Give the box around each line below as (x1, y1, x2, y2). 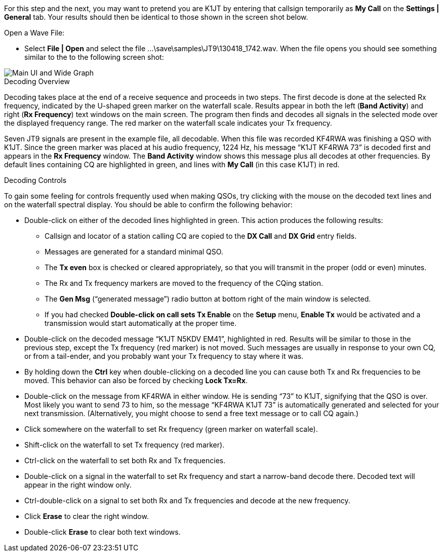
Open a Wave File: (4, 28, 65, 37)
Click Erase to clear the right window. (24, 512, 149, 521)
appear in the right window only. (24, 480, 132, 489)
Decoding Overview (4, 77, 70, 86)
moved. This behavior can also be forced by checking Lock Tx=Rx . (24, 376, 248, 385)
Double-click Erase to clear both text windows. (24, 528, 181, 536)
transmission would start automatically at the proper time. (45, 319, 236, 327)
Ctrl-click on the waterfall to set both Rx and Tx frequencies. (24, 456, 226, 465)
